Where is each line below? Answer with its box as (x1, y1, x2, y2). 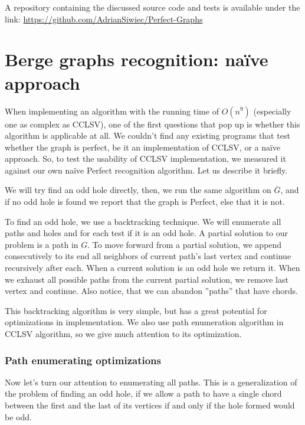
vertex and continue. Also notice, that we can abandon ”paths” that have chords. (5, 285, 298, 297)
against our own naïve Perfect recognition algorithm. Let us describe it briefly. (5, 164, 288, 176)
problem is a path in (5, 238, 78, 250)
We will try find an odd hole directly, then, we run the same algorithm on (5, 184, 271, 196)
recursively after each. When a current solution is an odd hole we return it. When (5, 261, 300, 274)
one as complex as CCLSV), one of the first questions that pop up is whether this (5, 117, 300, 130)
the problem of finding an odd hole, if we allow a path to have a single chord (5, 387, 282, 400)
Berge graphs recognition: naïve (5, 47, 268, 71)
